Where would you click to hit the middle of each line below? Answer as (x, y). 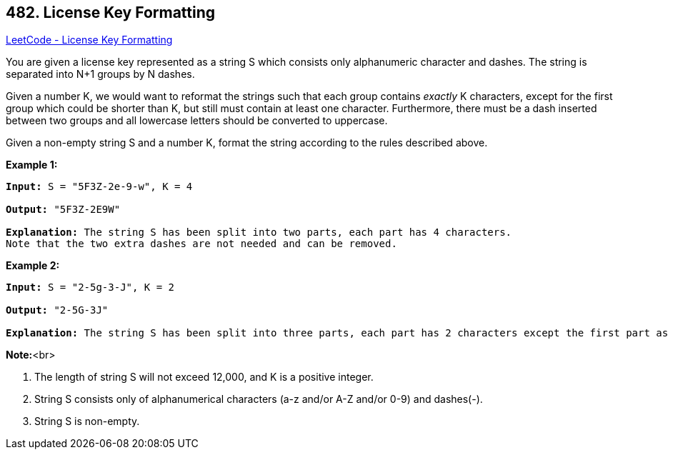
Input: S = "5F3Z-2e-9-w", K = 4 (99, 187)
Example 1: (32, 165)
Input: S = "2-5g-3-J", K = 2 (90, 287)
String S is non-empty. (87, 421)
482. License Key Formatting (111, 12)
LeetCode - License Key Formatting (89, 40)
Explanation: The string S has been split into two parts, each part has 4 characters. (259, 232)
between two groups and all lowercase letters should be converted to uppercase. (197, 121)
